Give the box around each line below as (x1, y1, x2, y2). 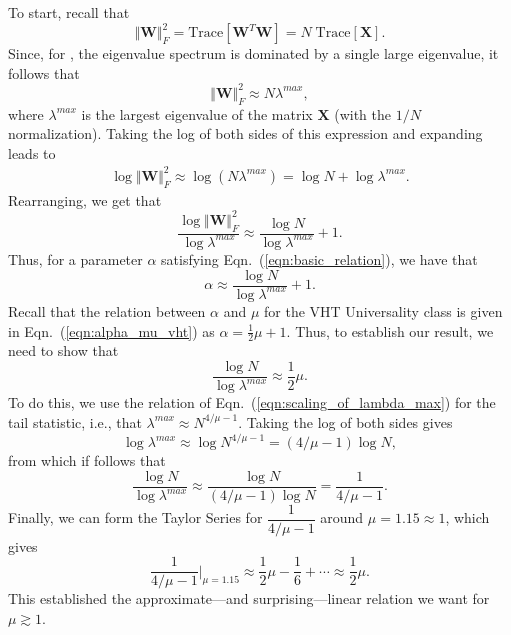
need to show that (8, 340, 119, 361)
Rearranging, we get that (8, 189, 162, 210)
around (320, 507, 364, 528)
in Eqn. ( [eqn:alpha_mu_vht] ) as (8, 320, 215, 341)
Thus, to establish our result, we (295, 320, 494, 341)
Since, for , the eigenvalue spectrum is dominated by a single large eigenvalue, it (8, 43, 499, 64)
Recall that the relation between (8, 300, 206, 321)
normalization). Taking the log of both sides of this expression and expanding (8, 123, 483, 144)
